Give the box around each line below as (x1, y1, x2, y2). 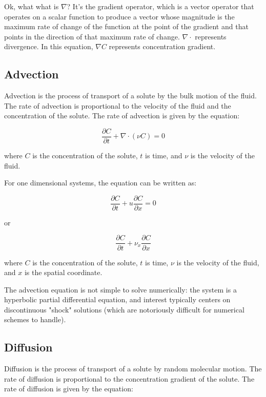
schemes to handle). (4, 314, 66, 325)
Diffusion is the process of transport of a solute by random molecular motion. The (4, 363, 262, 374)
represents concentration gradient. (109, 41, 216, 52)
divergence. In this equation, (4, 41, 93, 52)
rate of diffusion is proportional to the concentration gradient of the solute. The (4, 373, 255, 384)
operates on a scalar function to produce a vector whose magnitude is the (4, 11, 235, 22)
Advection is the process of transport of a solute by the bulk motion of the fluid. (4, 90, 257, 101)
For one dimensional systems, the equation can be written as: (4, 177, 197, 188)
